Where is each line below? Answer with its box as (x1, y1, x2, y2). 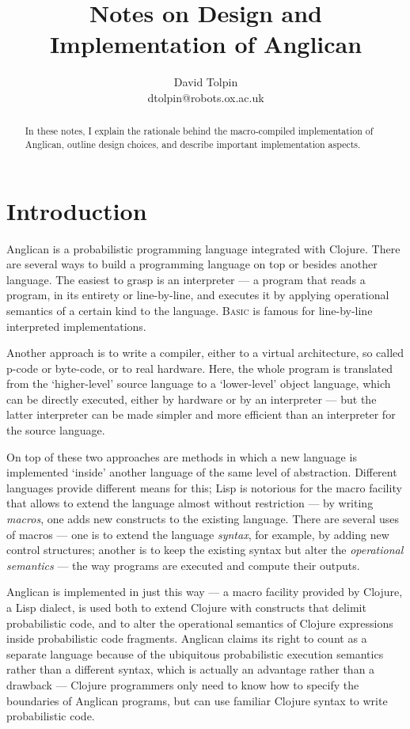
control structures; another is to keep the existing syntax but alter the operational (6, 541, 404, 558)
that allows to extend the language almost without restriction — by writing (6, 495, 374, 511)
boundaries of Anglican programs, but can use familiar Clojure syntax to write (6, 692, 388, 708)
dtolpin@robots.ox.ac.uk (147, 89, 264, 105)
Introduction (6, 194, 147, 226)
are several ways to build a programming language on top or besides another (6, 256, 378, 272)
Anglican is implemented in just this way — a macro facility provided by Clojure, (6, 583, 403, 600)
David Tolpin (173, 74, 238, 90)
